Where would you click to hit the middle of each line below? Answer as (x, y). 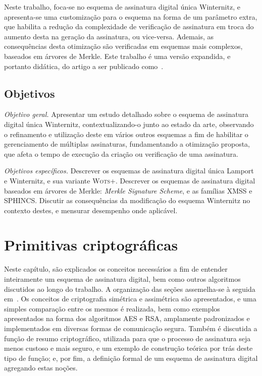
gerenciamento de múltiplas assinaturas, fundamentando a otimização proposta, (127, 144)
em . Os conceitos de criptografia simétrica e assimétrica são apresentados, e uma (130, 299)
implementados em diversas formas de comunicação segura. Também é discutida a (131, 328)
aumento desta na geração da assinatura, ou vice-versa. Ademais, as (109, 36)
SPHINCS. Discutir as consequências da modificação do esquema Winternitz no (127, 200)
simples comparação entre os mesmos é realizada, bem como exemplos (112, 308)
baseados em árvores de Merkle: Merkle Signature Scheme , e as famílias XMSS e (128, 190)
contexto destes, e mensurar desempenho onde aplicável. (91, 210)
